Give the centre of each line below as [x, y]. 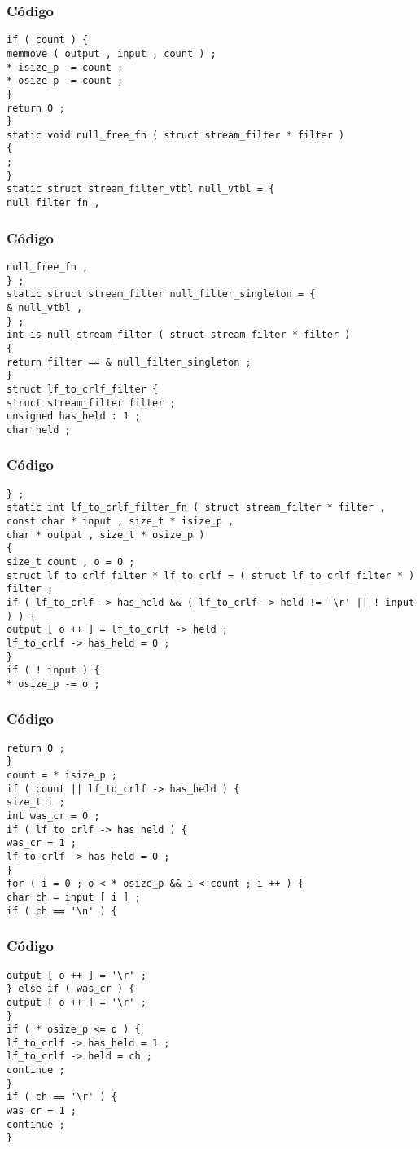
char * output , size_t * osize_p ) [106, 535]
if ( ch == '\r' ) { [62, 1097]
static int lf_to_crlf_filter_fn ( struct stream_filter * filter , [196, 508]
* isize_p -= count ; [65, 67]
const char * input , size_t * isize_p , [120, 522]
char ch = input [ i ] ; [74, 897]
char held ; [39, 430]
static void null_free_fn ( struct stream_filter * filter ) [176, 135]
